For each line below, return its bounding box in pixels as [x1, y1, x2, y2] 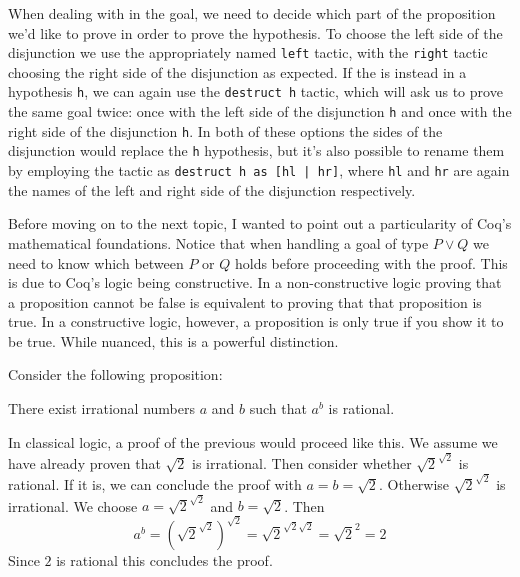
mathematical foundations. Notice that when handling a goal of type [8, 232, 429, 253]
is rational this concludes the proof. [56, 550, 273, 571]
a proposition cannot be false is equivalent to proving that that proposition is [8, 291, 482, 312]
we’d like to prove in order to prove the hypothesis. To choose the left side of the [8, 22, 503, 43]
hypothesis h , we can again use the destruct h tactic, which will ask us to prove [8, 81, 503, 102]
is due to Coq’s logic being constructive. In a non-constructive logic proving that [8, 272, 502, 293]
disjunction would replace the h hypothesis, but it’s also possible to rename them [8, 140, 505, 161]
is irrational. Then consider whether [192, 452, 412, 473]
